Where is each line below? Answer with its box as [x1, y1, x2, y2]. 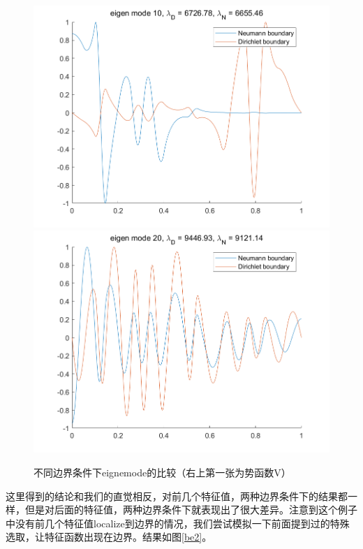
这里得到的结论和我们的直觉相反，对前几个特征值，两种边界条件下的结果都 [6, 488, 348, 503]
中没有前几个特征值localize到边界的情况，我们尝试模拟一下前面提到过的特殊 [6, 515, 350, 530]
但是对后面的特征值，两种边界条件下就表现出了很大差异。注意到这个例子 [24, 502, 357, 517]
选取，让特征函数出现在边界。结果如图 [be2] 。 [6, 529, 212, 544]
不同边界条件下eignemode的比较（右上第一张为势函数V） [34, 464, 291, 479]
